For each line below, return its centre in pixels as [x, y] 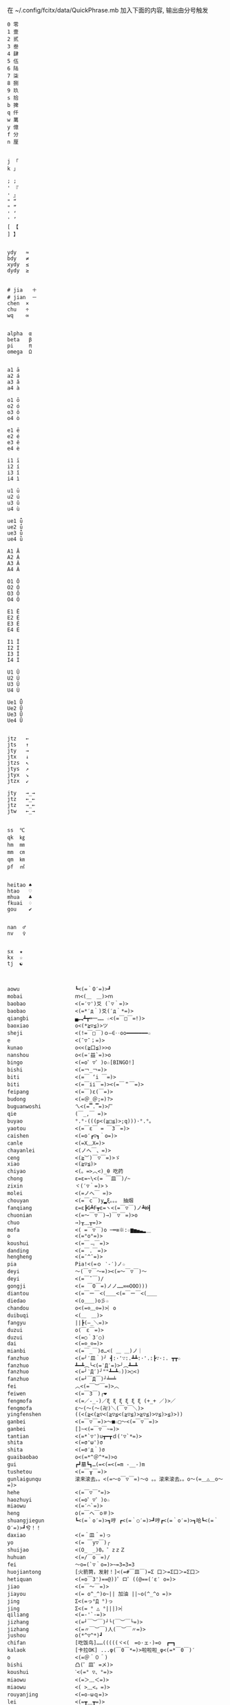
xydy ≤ [18, 265]
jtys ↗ [18, 769]
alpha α [20, 334]
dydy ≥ [18, 271]
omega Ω [20, 352]
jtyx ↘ [18, 775]
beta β [20, 340]
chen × [18, 303]
